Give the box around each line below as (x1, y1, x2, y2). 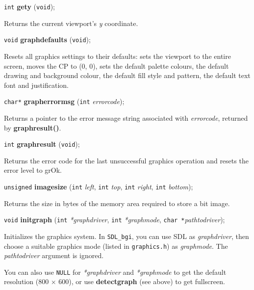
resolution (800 (4, 276, 49, 287)
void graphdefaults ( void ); (4, 34, 91, 45)
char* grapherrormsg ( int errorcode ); (4, 96, 125, 106)
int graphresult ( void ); (4, 139, 80, 149)
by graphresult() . (4, 122, 61, 132)
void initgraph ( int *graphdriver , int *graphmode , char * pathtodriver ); (4, 214, 225, 225)
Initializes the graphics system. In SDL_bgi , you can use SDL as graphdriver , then (4, 231, 249, 241)
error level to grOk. (4, 165, 62, 175)
